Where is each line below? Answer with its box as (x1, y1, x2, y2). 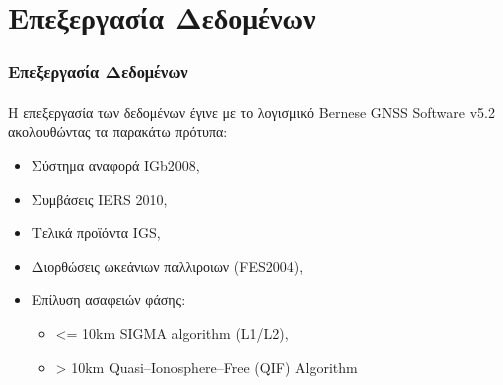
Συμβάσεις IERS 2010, (31, 188, 168, 209)
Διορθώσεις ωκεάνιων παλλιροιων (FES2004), (31, 255, 304, 276)
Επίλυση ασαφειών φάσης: (31, 289, 186, 310)
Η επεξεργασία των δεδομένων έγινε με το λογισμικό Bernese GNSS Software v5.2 (8, 101, 495, 122)
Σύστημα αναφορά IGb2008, (31, 155, 200, 175)
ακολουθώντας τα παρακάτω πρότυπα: (8, 121, 228, 142)
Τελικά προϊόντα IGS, (31, 222, 161, 243)
